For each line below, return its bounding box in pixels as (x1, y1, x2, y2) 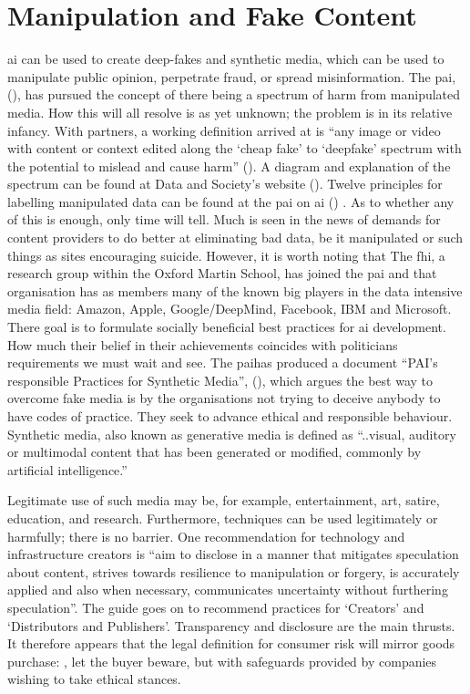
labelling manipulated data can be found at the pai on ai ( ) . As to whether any (7, 192, 455, 211)
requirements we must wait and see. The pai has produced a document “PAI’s (7, 353, 438, 372)
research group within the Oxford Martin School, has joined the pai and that (7, 264, 437, 283)
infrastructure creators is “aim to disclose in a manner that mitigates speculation (7, 544, 459, 564)
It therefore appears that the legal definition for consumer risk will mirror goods (7, 634, 455, 653)
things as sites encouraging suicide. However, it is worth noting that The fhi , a (7, 245, 445, 264)
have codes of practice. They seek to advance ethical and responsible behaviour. (7, 407, 453, 425)
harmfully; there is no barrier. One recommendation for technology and (7, 526, 405, 545)
